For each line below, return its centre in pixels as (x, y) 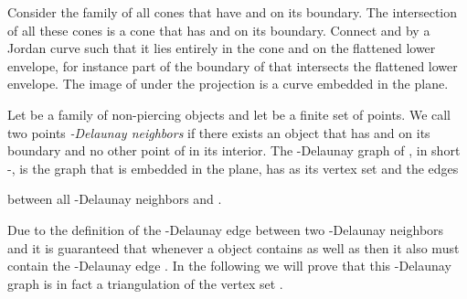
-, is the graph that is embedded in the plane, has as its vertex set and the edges (233, 168)
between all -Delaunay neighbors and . (115, 199)
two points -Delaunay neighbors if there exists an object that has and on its (219, 132)
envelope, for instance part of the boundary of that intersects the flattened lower (233, 65)
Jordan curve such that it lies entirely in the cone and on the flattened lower (222, 48)
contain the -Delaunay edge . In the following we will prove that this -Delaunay (229, 266)
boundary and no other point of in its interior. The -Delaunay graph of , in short (234, 150)
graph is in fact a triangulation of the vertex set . (145, 283)
